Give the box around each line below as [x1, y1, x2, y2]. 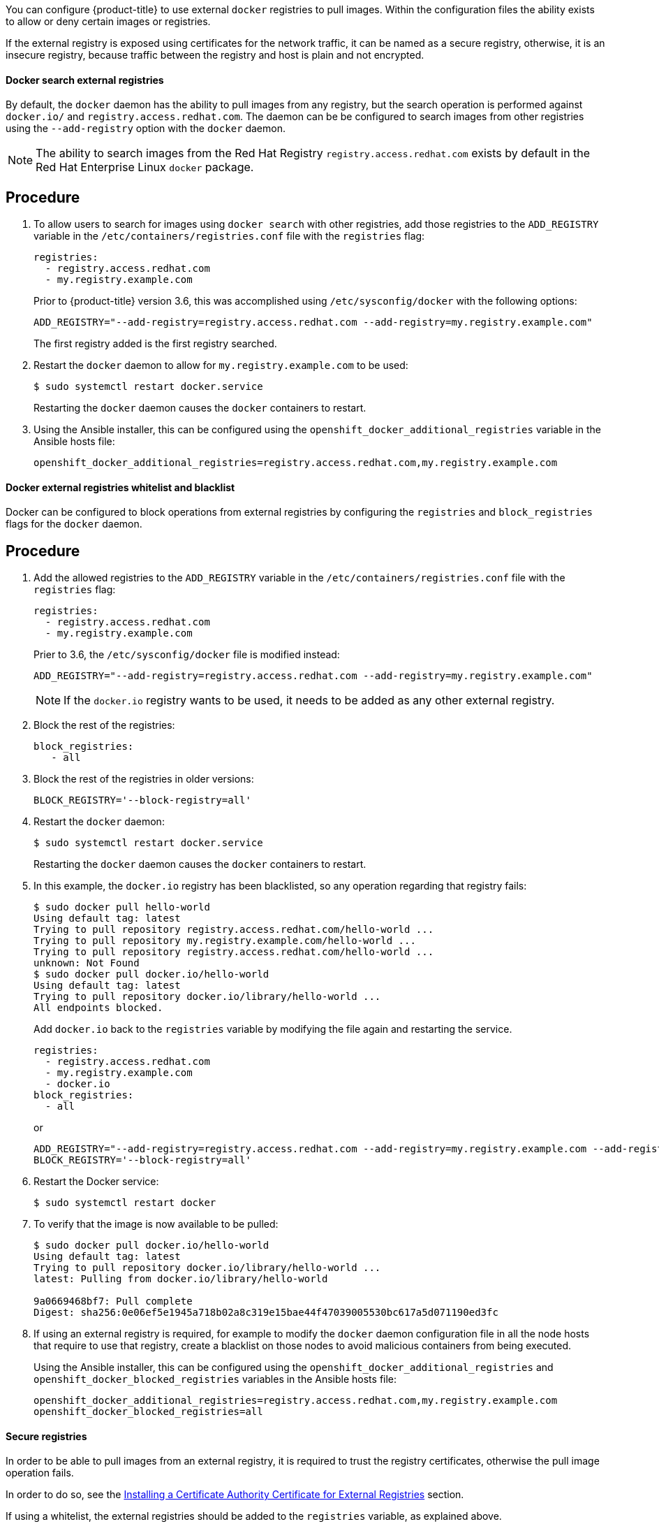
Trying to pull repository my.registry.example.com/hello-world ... [34, 935, 416, 947]
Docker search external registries [6, 73, 164, 86]
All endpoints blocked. [34, 1002, 163, 1014]
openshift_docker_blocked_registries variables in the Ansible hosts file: [34, 1373, 397, 1386]
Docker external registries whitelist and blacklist [6, 481, 235, 493]
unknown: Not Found [34, 957, 140, 969]
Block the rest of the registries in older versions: [34, 773, 254, 785]
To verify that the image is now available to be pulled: [34, 1218, 279, 1231]
